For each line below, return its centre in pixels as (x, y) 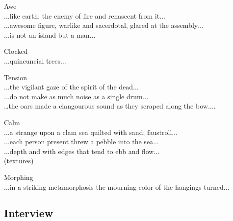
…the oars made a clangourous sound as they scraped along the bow (106, 106)
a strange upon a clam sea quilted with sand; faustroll (91, 132)
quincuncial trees (35, 60)
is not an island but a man (50, 34)
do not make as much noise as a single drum (76, 96)
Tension (16, 77)
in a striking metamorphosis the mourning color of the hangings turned (116, 187)
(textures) (19, 161)
